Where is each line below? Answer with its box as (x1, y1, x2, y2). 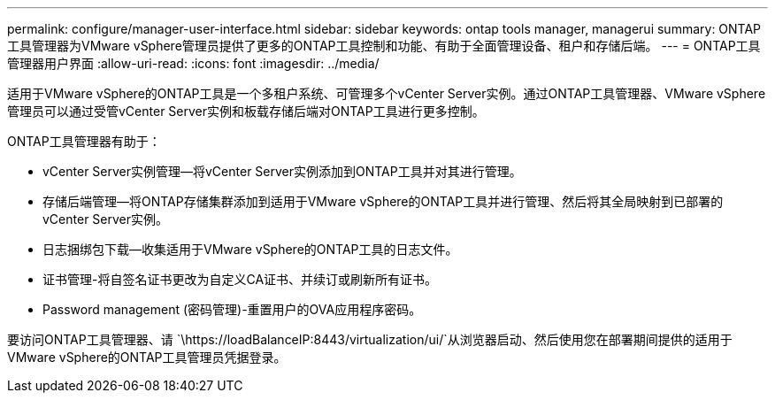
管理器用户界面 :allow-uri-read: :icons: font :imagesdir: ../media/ (7, 56, 380, 71)
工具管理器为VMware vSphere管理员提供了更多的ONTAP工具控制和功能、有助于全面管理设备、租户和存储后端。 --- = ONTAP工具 (7, 38, 761, 53)
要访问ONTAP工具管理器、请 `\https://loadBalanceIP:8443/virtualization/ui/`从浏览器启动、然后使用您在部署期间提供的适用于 (7, 332, 733, 347)
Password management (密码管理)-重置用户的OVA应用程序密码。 (42, 302, 422, 317)
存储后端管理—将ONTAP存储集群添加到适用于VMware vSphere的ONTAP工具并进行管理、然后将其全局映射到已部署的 (42, 194, 724, 209)
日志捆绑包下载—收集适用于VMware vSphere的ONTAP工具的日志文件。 (42, 242, 458, 257)
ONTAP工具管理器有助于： (7, 134, 161, 149)
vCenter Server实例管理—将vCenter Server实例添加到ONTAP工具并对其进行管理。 (42, 164, 522, 179)
